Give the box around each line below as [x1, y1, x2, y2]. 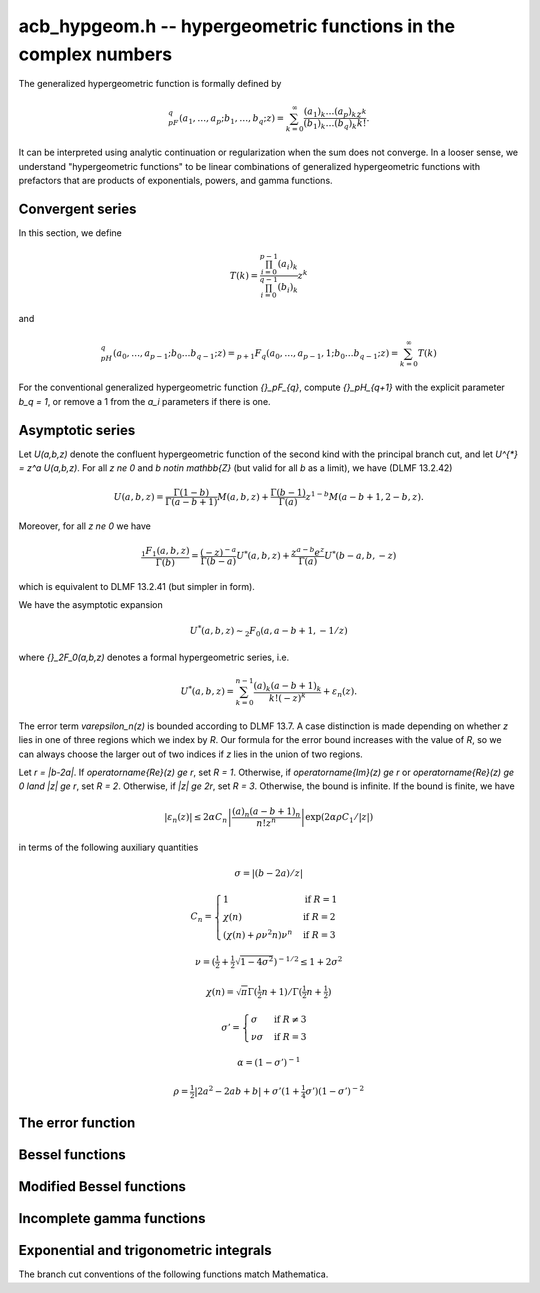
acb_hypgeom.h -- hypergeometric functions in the [18, 15, 455, 37]
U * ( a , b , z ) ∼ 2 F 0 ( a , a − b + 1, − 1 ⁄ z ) [189, 623, 349, 639]
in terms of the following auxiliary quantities [18, 841, 199, 853]
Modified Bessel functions [18, 1178, 187, 1195]
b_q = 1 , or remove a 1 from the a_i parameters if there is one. [18, 395, 271, 407]
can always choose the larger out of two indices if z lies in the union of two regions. [18, 748, 364, 760]
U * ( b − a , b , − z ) [323, 548, 397, 562]
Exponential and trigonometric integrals [18, 1242, 272, 1259]
